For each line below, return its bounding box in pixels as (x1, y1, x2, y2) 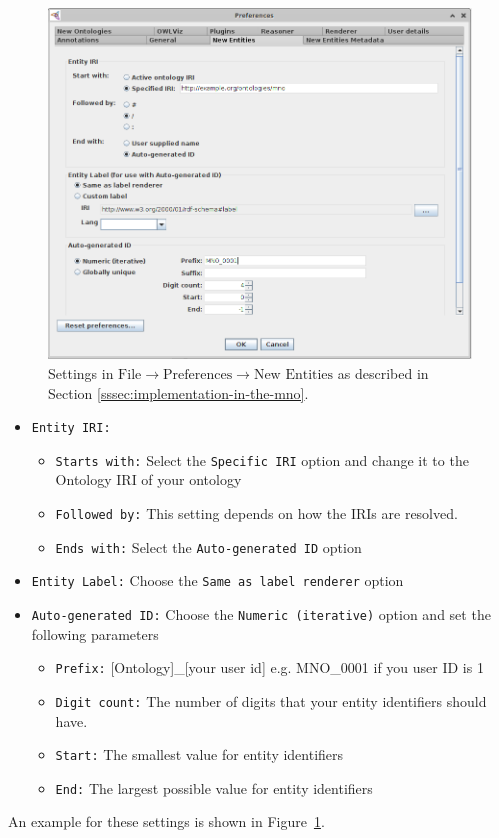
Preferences (162, 367, 233, 382)
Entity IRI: (31, 421, 111, 436)
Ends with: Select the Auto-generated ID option (55, 536, 362, 557)
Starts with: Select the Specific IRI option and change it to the (55, 449, 469, 470)
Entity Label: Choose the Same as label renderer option (31, 570, 404, 591)
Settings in (48, 362, 114, 383)
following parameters (31, 623, 159, 644)
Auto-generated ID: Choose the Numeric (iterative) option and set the (31, 603, 491, 624)
